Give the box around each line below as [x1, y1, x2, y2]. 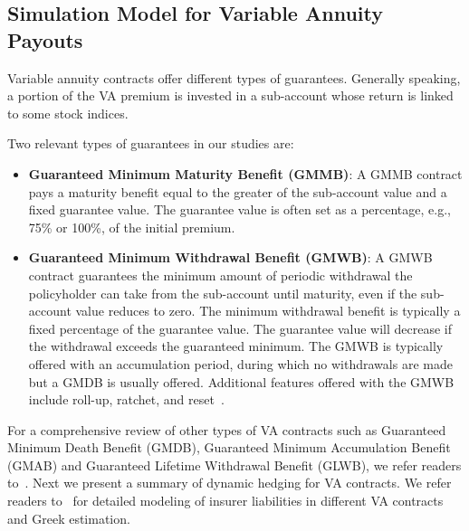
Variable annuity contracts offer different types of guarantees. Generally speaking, [7, 68, 461, 87]
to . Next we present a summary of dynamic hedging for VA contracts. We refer [7, 473, 452, 492]
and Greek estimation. [7, 508, 130, 527]
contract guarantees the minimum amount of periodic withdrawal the [28, 265, 413, 284]
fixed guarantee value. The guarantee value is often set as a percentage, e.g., [28, 200, 451, 219]
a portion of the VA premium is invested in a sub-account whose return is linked [7, 86, 454, 105]
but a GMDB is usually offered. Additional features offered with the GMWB [28, 372, 455, 391]
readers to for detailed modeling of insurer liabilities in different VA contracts [7, 491, 444, 510]
